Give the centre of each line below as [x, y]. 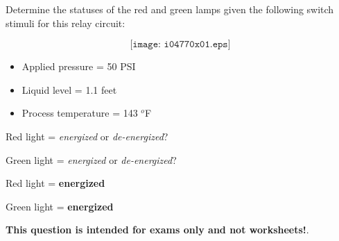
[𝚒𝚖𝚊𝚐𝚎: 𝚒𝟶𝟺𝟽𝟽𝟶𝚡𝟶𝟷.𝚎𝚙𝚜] [180, 45]
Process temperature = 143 [80, 113]
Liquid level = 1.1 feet [69, 89]
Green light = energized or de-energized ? [91, 159]
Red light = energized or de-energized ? [87, 136]
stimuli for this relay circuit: [66, 23]
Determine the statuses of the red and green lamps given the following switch [170, 9]
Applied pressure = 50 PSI [79, 66]
